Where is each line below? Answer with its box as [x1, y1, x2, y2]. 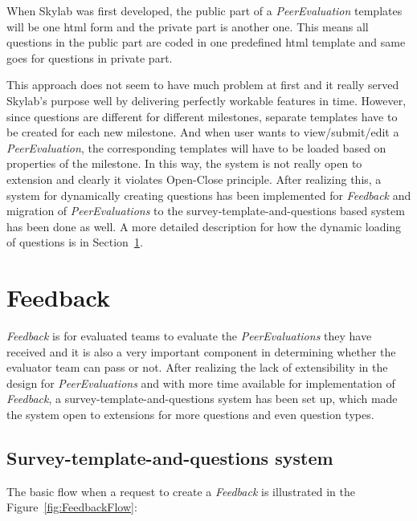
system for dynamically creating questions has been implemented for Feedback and [6, 186, 411, 203]
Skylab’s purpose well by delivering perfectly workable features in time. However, [6, 92, 407, 108]
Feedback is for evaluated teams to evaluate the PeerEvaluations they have [6, 328, 372, 344]
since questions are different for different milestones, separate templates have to [6, 108, 398, 124]
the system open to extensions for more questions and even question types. [6, 406, 374, 422]
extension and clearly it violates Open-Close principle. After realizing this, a [6, 170, 382, 187]
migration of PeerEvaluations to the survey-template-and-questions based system [6, 202, 405, 219]
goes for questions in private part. [6, 49, 173, 66]
